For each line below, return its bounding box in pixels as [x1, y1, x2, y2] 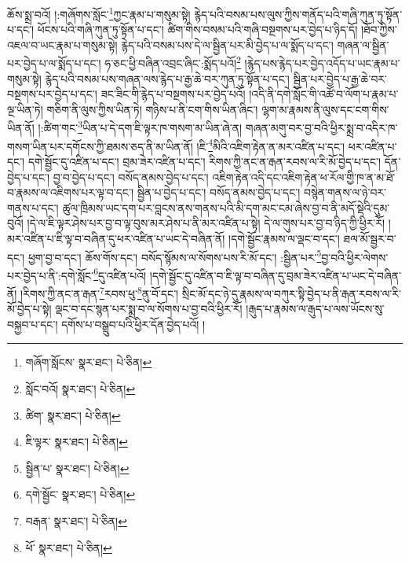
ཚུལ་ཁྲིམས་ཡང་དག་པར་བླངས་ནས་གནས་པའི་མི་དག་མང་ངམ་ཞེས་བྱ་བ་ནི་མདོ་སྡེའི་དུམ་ [62, 199, 390, 216]
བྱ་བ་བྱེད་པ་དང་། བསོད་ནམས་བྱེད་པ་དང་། [53, 168, 209, 185]
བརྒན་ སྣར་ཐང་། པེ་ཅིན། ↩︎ [25, 513, 127, 529]
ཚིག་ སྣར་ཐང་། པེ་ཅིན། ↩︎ [25, 407, 121, 423]
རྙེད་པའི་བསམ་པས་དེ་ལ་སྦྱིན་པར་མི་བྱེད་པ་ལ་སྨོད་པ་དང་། [121, 36, 334, 53]
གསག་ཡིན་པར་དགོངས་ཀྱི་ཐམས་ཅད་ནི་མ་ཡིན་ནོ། [7, 138, 193, 154]
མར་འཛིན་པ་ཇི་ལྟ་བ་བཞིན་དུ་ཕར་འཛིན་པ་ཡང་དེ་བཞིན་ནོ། [7, 230, 225, 246]
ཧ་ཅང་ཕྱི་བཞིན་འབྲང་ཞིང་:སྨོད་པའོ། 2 [104, 53, 241, 72]
